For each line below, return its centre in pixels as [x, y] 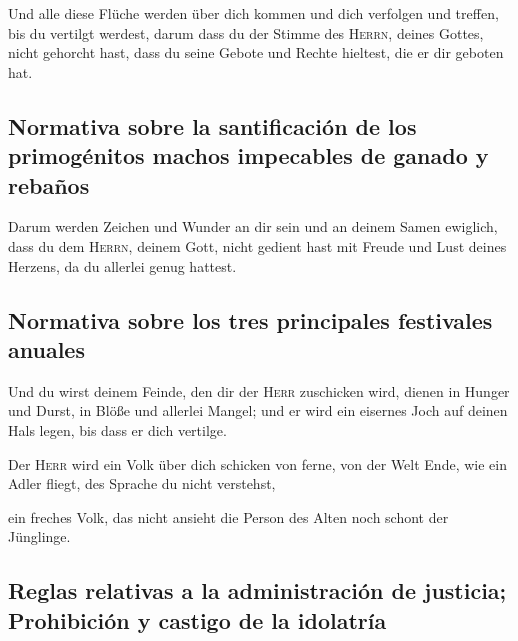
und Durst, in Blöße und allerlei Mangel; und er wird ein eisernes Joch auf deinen [258, 410]
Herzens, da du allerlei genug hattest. [122, 265]
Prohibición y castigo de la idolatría [197, 619]
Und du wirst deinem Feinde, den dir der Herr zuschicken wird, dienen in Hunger [259, 390]
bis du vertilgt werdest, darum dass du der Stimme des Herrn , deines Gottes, [246, 32]
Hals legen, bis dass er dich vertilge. [117, 429]
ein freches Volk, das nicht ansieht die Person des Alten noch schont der [228, 516]
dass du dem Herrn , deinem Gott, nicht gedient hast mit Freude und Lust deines [257, 245]
